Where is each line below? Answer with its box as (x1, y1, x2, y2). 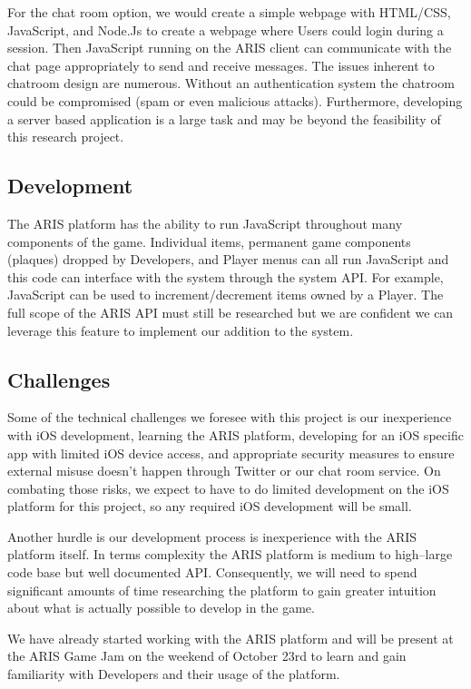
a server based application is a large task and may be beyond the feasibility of (7, 109, 441, 128)
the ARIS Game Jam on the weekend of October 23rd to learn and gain (7, 646, 407, 665)
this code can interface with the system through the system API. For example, (7, 267, 444, 286)
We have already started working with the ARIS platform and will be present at (7, 628, 454, 647)
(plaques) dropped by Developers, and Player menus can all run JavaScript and (7, 250, 449, 269)
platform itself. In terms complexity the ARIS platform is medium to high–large (7, 545, 453, 564)
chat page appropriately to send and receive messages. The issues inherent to (7, 55, 435, 74)
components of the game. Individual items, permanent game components (7, 231, 411, 251)
